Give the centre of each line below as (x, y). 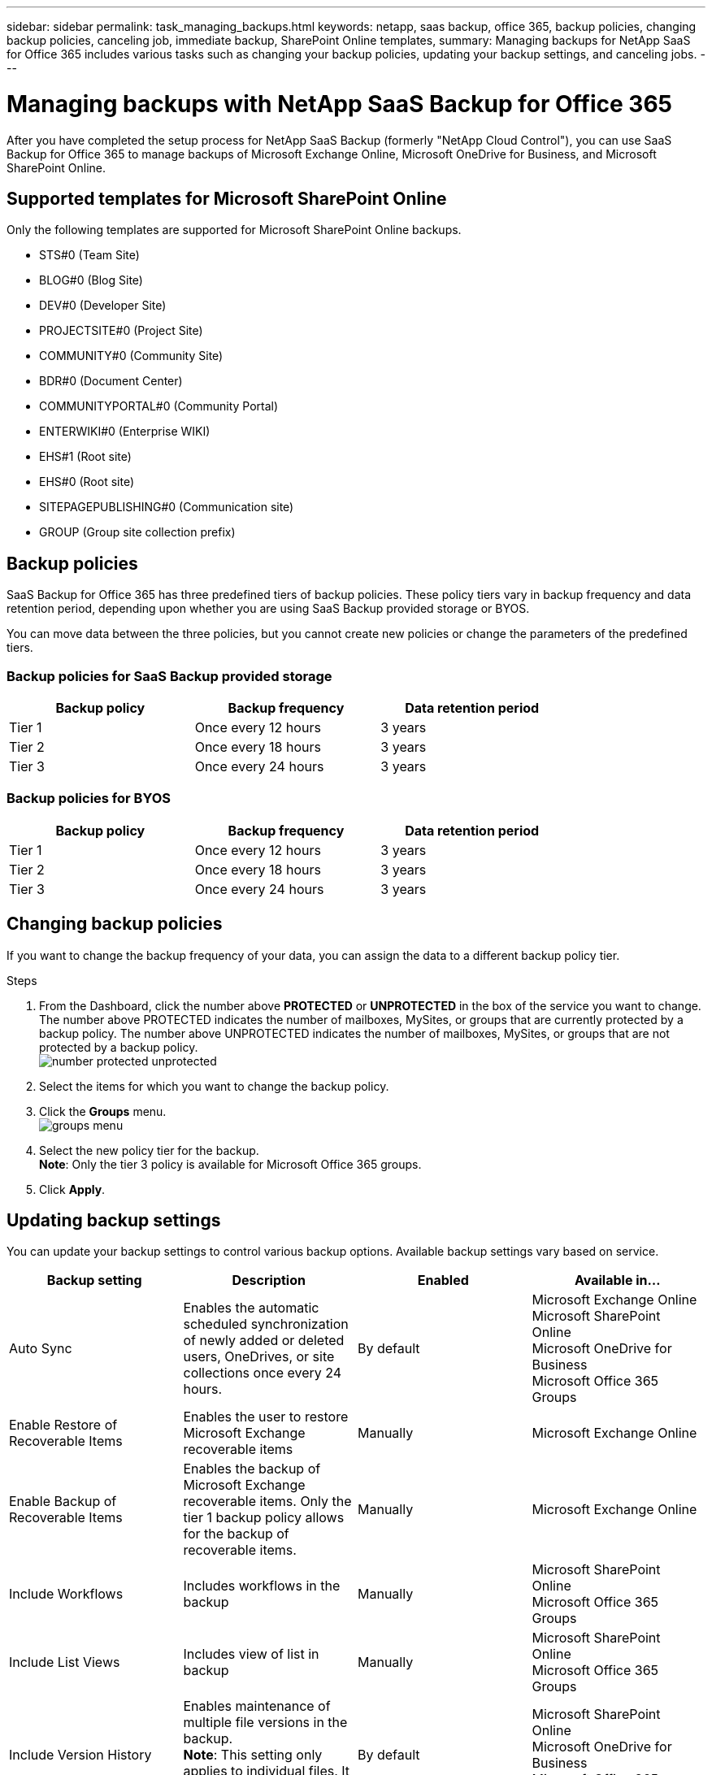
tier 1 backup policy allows (264, 1518)
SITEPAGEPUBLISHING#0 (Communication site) (167, 507)
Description (269, 1280)
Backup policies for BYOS (89, 799)
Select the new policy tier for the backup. (149, 1150)
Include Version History (80, 1755)
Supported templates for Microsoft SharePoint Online (227, 198)
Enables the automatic (251, 1308)
